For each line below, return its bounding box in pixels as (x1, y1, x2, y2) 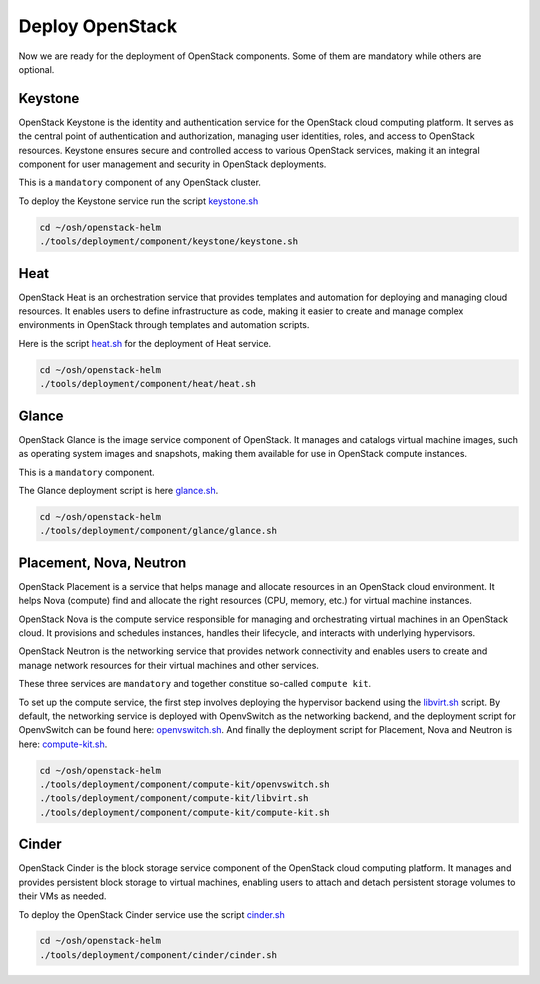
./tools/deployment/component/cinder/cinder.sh (39, 949, 277, 960)
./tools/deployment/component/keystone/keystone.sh (39, 236, 299, 247)
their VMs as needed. (18, 890, 107, 902)
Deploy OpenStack (18, 15, 178, 37)
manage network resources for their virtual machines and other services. (18, 659, 320, 671)
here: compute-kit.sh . (18, 738, 108, 750)
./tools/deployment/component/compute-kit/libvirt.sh (39, 793, 309, 804)
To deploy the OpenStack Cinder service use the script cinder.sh (18, 908, 285, 920)
